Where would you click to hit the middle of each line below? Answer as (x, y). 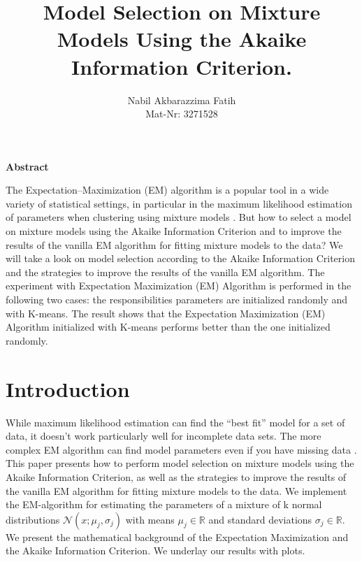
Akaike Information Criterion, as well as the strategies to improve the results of (176, 476)
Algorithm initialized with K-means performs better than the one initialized (168, 327)
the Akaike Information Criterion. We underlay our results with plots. (155, 550)
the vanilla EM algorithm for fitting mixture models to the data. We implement (176, 490)
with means (150, 519)
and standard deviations (260, 519)
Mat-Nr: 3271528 (182, 114)
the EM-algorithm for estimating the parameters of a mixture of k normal (164, 504)
